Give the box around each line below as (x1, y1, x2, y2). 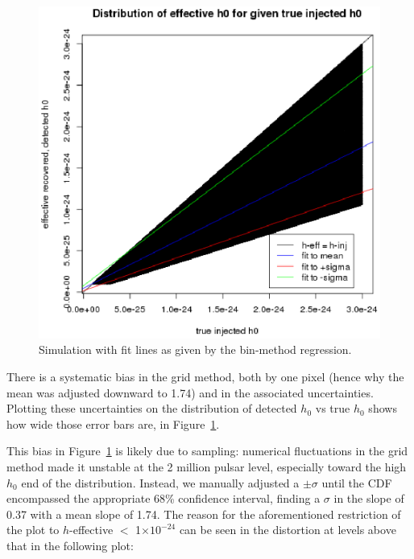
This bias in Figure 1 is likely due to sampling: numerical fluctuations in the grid (6, 442, 408, 459)
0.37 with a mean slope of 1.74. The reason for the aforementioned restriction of (6, 505, 401, 522)
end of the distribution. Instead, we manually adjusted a (21, 474, 300, 491)
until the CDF (321, 474, 392, 491)
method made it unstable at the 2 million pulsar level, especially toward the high (6, 458, 407, 475)
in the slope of (333, 490, 404, 507)
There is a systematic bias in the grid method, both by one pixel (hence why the (6, 368, 404, 384)
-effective (69, 521, 114, 538)
